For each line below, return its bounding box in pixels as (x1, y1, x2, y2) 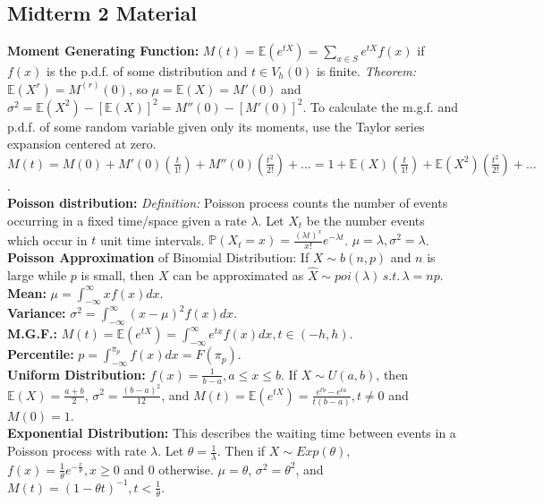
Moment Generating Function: (7, 41, 199, 60)
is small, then (81, 266, 155, 285)
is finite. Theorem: (316, 62, 417, 80)
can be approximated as (173, 266, 304, 285)
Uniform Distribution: (7, 364, 146, 383)
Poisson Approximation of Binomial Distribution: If (7, 248, 310, 267)
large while (7, 266, 67, 285)
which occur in (7, 230, 88, 249)
